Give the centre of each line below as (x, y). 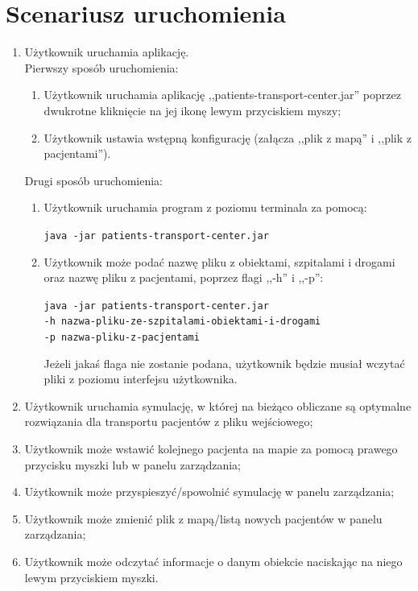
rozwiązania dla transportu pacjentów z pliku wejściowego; (169, 422)
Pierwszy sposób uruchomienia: (101, 67)
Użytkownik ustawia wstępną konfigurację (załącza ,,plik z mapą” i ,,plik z (228, 137)
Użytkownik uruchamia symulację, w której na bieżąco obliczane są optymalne (218, 405)
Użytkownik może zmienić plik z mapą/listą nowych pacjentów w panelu (203, 518)
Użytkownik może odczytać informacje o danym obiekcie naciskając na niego (213, 562)
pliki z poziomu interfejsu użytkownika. (141, 379)
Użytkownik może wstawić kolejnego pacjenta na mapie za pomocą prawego (211, 449)
